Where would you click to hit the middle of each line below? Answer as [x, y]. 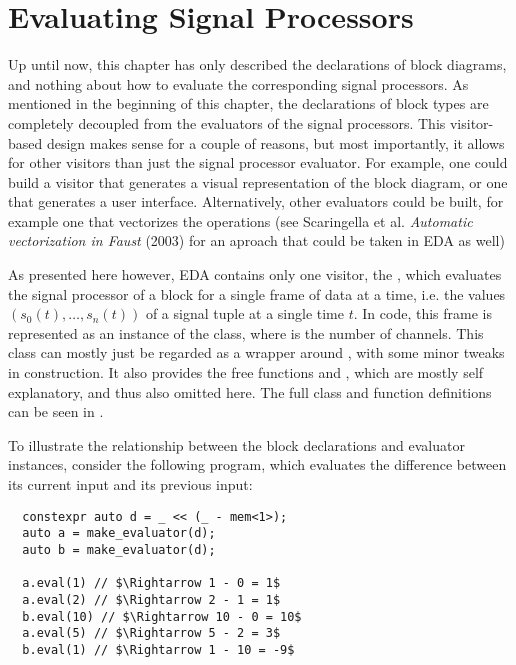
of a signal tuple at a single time [244, 313]
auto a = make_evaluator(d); [119, 533]
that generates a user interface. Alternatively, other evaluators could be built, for [256, 201]
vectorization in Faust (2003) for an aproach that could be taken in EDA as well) [256, 240]
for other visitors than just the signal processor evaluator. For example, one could [258, 162]
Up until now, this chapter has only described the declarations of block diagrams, [257, 64]
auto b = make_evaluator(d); [119, 549]
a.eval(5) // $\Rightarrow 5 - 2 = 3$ [151, 633]
